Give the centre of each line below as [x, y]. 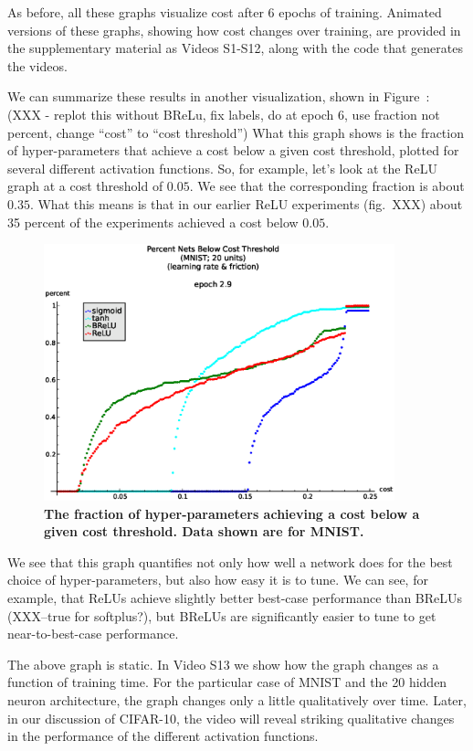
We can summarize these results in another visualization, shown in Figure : [219, 96]
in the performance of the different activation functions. [163, 736]
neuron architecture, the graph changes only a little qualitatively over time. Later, [237, 699]
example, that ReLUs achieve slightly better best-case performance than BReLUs [235, 597]
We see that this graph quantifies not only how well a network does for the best [230, 561]
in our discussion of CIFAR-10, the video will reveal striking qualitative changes [231, 718]
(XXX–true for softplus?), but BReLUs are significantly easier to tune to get [222, 615]
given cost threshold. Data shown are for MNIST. [204, 531]
